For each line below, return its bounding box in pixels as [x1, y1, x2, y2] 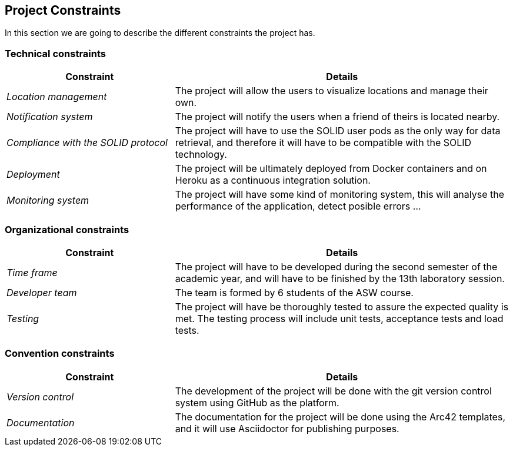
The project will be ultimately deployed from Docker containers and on [175, 163, 487, 175]
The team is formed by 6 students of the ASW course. [175, 286, 414, 299]
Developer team [6, 286, 77, 299]
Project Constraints [5, 3, 121, 18]
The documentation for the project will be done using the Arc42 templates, [175, 410, 505, 423]
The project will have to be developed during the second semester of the [175, 260, 498, 273]
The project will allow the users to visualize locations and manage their [175, 85, 488, 97]
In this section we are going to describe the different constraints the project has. [5, 28, 315, 38]
